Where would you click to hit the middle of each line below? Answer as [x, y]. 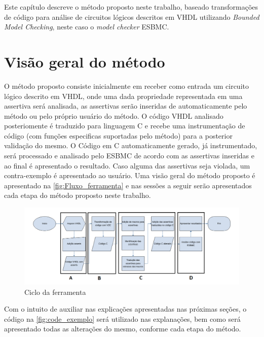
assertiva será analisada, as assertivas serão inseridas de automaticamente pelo [126, 106]
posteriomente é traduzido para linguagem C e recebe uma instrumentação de [125, 126]
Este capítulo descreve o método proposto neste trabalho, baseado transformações [131, 7]
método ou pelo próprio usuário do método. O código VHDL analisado [114, 115]
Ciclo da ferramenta [55, 292]
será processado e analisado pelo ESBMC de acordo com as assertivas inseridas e [129, 156]
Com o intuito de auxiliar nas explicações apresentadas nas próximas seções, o [125, 309]
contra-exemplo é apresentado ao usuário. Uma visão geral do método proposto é [130, 175]
